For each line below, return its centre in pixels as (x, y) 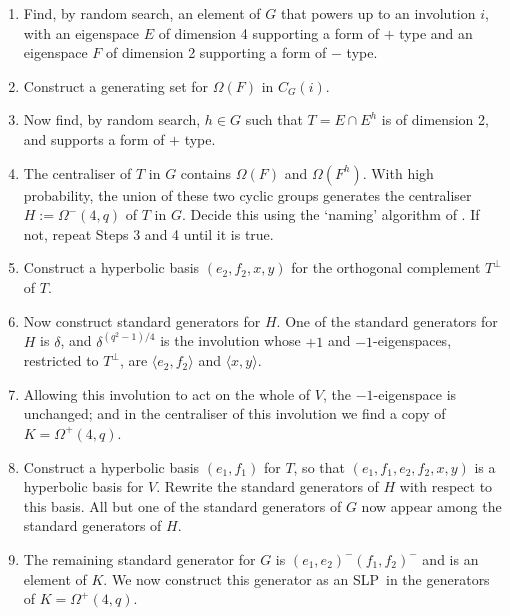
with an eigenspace (81, 32)
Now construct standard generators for (142, 320)
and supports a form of (94, 138)
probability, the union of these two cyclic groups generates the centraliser (247, 194)
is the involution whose (230, 340)
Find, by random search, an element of (142, 13)
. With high (398, 172)
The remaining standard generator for (139, 558)
